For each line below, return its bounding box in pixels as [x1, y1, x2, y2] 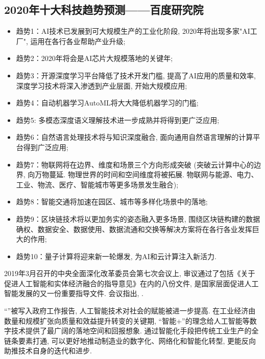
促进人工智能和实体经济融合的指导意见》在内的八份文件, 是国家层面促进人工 [4, 278, 259, 288]
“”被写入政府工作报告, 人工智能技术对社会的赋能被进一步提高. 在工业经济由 [4, 305, 256, 316]
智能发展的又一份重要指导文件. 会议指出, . [4, 288, 143, 299]
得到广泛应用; [23, 141, 68, 152]
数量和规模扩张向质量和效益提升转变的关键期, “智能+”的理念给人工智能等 [4, 315, 250, 326]
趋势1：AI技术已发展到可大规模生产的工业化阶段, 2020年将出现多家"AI [16, 26, 250, 36]
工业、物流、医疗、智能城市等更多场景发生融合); [16, 179, 179, 189]
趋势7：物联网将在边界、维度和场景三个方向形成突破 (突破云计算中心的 [16, 159, 254, 170]
